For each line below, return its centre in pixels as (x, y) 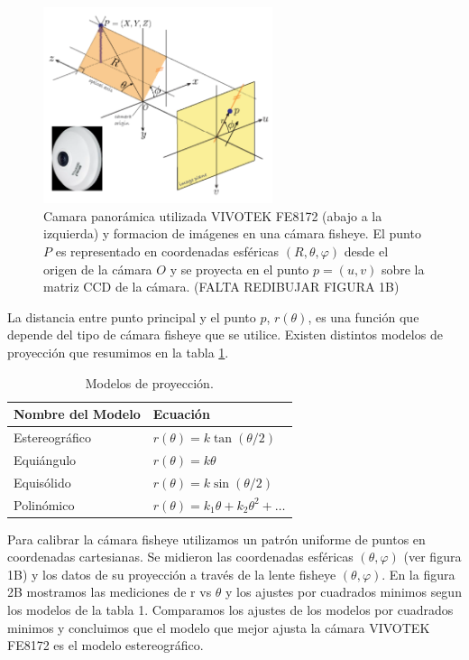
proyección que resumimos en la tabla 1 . (118, 352)
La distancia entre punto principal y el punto (132, 316)
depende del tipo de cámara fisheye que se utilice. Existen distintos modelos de (225, 335)
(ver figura (432, 557)
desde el (366, 251)
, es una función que (363, 316)
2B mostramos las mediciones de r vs (110, 592)
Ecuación (181, 414)
